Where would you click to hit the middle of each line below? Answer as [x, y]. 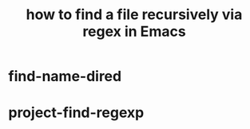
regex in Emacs [134, 31]
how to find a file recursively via [134, 15]
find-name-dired [65, 76]
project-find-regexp [76, 113]
